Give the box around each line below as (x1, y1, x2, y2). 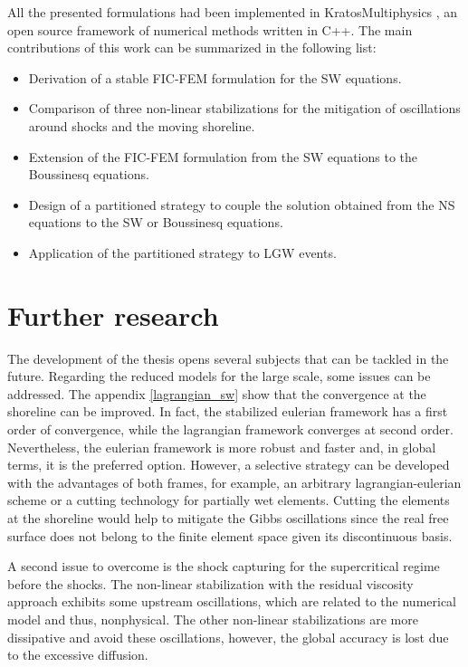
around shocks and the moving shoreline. (28, 116, 255, 135)
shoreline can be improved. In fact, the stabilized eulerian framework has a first (7, 402, 448, 421)
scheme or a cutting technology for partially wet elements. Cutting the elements (7, 491, 450, 510)
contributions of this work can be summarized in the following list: (7, 38, 377, 57)
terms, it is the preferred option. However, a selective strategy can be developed (7, 455, 450, 474)
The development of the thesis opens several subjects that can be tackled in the (7, 348, 449, 367)
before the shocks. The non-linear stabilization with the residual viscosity (7, 574, 414, 593)
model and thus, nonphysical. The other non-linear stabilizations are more (7, 609, 418, 628)
